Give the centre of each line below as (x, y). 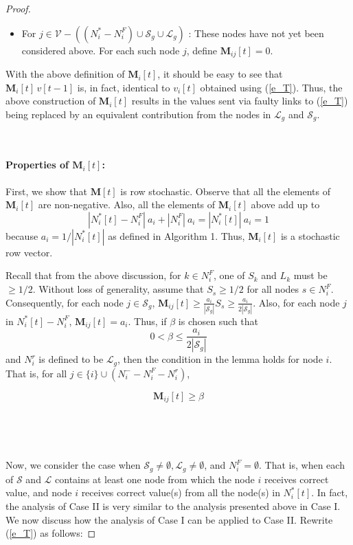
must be (310, 275)
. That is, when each (302, 465)
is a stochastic (310, 235)
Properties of (37, 165)
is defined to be (71, 359)
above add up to (285, 204)
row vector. (29, 252)
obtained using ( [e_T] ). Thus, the (271, 87)
